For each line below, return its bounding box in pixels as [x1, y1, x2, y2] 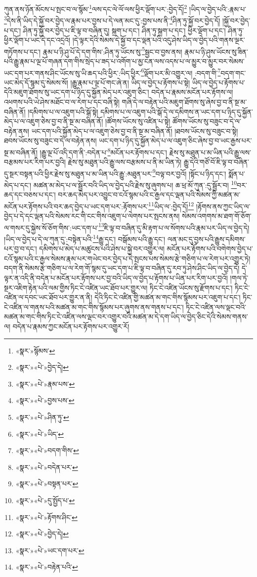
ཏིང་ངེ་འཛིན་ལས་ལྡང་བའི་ [186, 301, 246, 312]
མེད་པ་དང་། [4, 179, 32, 190]
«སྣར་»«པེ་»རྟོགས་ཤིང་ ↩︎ [15, 512, 78, 522]
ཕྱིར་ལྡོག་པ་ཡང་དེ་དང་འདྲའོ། [4, 35, 71, 45]
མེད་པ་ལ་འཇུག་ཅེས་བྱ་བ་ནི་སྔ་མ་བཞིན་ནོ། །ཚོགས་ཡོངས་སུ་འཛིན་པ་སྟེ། [4, 116, 171, 126]
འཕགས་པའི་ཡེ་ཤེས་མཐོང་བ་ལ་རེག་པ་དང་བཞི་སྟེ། [4, 96, 120, 107]
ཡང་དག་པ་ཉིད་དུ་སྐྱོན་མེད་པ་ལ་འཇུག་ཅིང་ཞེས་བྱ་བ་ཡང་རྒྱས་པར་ [99, 135, 252, 146]
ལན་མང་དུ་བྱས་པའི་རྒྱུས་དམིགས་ [167, 233, 246, 244]
